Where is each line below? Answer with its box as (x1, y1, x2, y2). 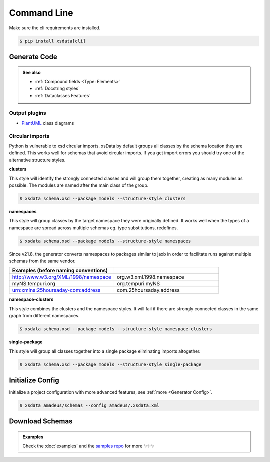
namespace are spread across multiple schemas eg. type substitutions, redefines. (9, 225, 178, 231)
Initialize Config (9, 376, 59, 384)
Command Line (9, 7, 73, 18)
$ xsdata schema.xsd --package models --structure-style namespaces (19, 238, 191, 244)
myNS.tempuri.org (12, 280, 56, 287)
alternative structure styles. (9, 157, 66, 163)
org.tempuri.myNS (116, 280, 160, 287)
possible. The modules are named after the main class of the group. (9, 182, 149, 188)
